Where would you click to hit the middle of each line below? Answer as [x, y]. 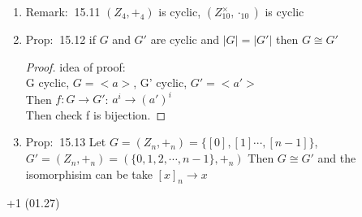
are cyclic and [185, 39]
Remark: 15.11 [63, 11]
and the [337, 158]
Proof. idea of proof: [75, 66]
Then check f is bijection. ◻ [96, 114]
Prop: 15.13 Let [66, 142]
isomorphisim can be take [89, 174]
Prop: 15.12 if [60, 39]
